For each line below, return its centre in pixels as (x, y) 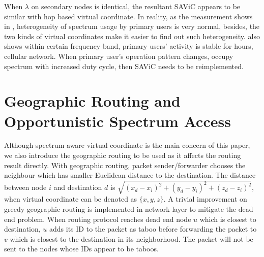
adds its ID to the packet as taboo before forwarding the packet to (153, 229)
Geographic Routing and (92, 101)
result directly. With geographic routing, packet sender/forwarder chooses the (125, 165)
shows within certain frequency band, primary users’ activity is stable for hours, (129, 46)
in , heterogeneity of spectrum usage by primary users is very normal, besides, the (132, 26)
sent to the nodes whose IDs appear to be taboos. (81, 249)
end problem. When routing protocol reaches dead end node (98, 219)
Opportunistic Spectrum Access (118, 121)
